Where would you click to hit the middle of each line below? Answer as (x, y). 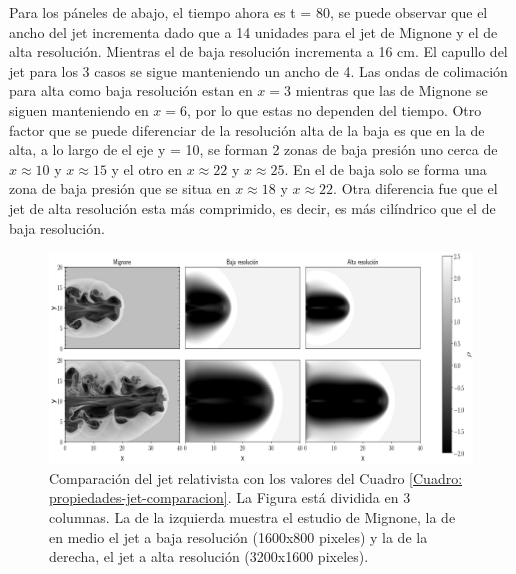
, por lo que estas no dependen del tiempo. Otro (334, 109)
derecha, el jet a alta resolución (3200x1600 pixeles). (209, 556)
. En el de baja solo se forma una (385, 168)
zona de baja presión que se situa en (120, 188)
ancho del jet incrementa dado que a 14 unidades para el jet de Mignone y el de (253, 31)
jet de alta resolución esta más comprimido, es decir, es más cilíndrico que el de (252, 207)
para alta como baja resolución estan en (131, 90)
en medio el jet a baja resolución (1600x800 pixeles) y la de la (238, 536)
